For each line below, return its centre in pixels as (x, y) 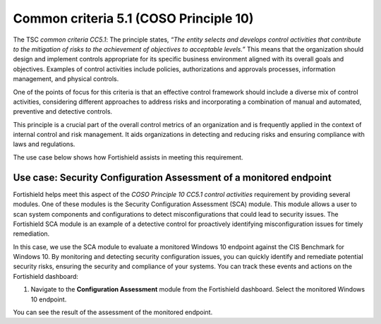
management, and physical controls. (66, 79)
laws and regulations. (44, 144)
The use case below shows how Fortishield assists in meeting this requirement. (128, 157)
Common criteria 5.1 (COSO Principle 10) (133, 18)
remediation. (31, 234)
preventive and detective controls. (63, 112)
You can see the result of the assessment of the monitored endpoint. (113, 312)
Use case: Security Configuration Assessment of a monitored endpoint (172, 178)
